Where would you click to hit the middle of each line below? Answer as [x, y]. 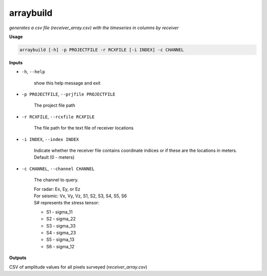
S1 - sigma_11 [59, 212]
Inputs [16, 62]
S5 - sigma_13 [60, 239]
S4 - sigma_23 [61, 232]
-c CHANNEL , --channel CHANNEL [58, 169]
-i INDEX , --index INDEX [50, 139]
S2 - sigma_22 [61, 219]
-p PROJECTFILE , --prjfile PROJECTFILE [68, 94]
